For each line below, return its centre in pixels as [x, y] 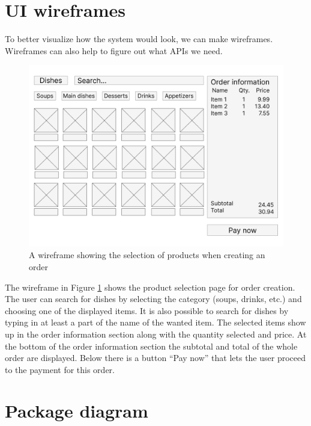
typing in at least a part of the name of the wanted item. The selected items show [155, 322]
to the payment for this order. [60, 369]
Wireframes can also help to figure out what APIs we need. [114, 50]
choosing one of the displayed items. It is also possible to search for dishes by [147, 310]
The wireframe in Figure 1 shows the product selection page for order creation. [150, 287]
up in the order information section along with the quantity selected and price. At [156, 334]
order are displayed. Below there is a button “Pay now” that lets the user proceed [155, 358]
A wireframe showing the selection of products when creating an [147, 255]
